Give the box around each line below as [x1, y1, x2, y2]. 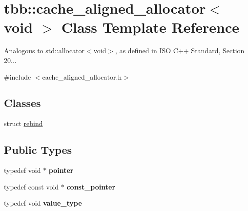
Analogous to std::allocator [4, 45, 85, 56]
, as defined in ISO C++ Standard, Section [115, 45, 245, 56]
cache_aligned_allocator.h [42, 71, 122, 82]
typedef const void [4, 181, 59, 191]
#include [4, 71, 31, 82]
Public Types [4, 142, 72, 157]
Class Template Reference [61, 17, 240, 37]
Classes [4, 95, 41, 110]
